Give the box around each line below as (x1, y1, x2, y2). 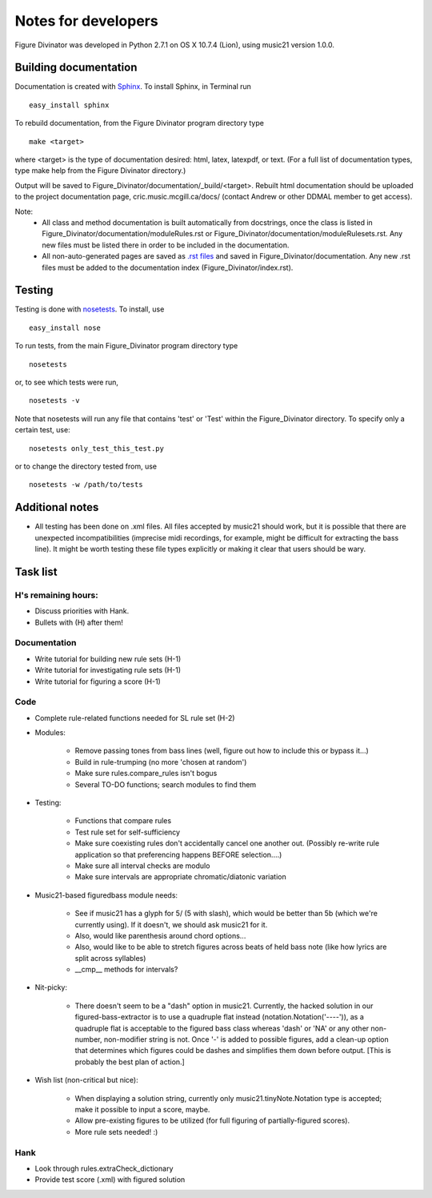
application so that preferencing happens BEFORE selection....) (74, 850, 282, 859)
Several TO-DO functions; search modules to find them (74, 779, 257, 789)
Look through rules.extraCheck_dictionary (34, 1164, 174, 1173)
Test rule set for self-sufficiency (74, 827, 180, 837)
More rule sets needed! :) (74, 1127, 158, 1136)
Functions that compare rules (74, 816, 172, 826)
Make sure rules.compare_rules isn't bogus (74, 769, 218, 778)
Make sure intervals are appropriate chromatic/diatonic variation (74, 872, 287, 882)
